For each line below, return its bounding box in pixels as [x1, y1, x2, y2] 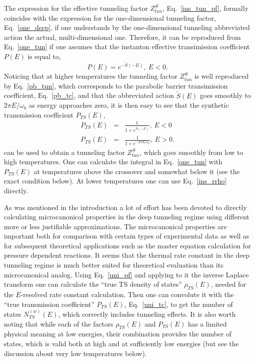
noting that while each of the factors [4, 318, 113, 329]
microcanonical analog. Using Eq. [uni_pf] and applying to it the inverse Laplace [4, 269, 249, 279]
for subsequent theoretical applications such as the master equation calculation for [4, 240, 251, 250]
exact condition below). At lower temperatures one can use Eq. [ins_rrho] [4, 176, 227, 186]
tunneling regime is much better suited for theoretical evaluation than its [4, 260, 224, 270]
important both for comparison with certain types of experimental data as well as [4, 231, 249, 241]
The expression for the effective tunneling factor [4, 3, 148, 13]
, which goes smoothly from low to [139, 147, 243, 157]
